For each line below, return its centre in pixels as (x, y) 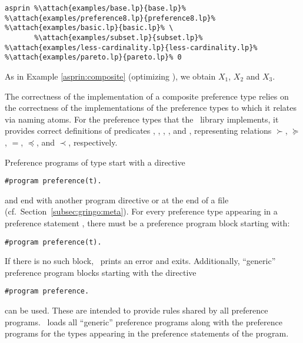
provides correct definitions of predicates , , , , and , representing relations (138, 131)
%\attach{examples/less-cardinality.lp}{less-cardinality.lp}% (131, 47)
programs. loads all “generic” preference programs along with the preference (144, 321)
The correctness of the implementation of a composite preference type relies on (147, 96)
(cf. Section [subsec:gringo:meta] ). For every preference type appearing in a (141, 211)
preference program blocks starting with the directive (101, 272)
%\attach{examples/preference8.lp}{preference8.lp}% (110, 18)
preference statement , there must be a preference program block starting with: (147, 222)
